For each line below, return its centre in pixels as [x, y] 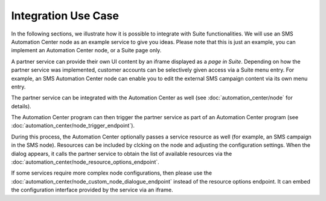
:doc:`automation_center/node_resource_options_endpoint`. [85, 162]
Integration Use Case [65, 16]
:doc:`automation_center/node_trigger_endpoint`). [73, 126]
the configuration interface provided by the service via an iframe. [92, 190]
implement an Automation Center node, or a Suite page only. [86, 51]
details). [21, 106]
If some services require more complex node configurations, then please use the [112, 173]
